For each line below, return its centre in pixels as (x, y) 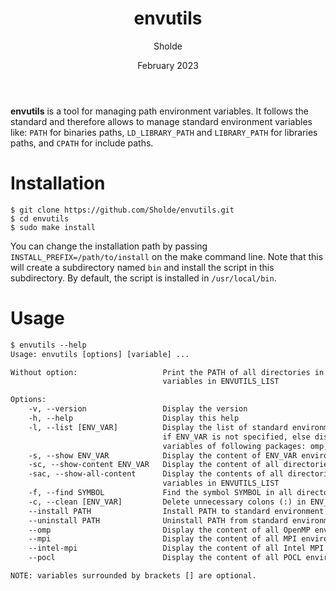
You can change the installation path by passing (109, 246)
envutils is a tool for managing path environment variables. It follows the (159, 111)
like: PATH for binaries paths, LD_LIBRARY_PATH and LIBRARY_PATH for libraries (164, 132)
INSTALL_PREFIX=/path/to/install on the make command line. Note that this (167, 256)
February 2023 (168, 65)
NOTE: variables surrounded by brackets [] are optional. (133, 576)
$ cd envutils (40, 218)
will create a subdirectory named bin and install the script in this (142, 267)
